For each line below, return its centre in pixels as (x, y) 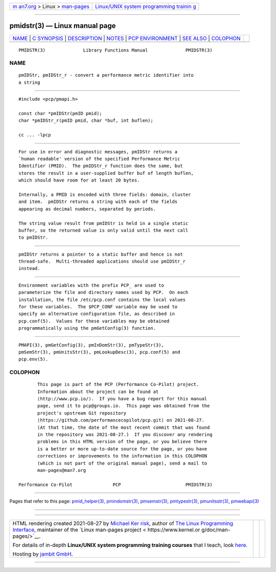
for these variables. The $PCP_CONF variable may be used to (98, 307)
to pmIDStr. (33, 237)
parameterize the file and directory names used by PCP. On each (103, 292)
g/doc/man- (216, 530)
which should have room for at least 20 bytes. (79, 180)
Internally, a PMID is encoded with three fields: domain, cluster (105, 195)
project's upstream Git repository (82, 413)
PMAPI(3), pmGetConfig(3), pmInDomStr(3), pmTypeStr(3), (91, 345)
